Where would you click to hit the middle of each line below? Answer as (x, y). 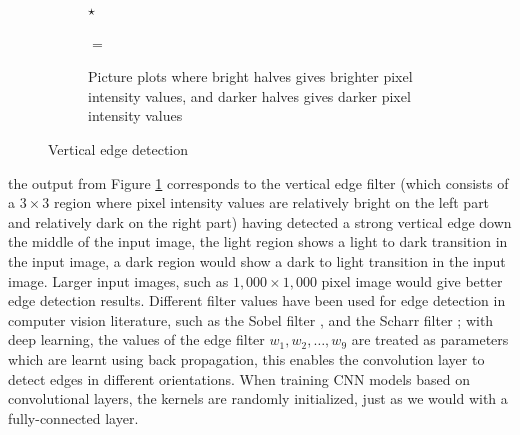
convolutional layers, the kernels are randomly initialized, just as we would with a (258, 398)
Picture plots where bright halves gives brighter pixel (250, 76)
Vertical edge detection (118, 148)
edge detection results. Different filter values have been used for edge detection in (257, 300)
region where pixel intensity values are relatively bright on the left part (271, 202)
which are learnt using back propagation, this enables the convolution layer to (246, 358)
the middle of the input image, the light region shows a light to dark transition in (258, 241)
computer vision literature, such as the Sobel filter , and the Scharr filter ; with (251, 319)
